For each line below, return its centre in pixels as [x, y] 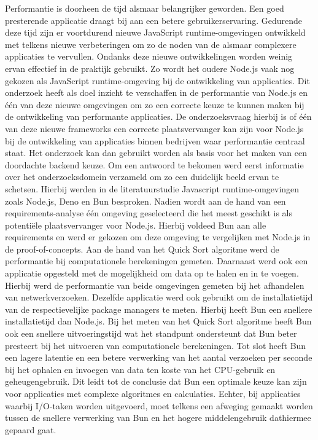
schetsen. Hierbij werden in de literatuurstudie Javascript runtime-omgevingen [152, 188]
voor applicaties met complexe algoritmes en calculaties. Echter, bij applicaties [153, 393]
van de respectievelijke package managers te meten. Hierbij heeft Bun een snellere [159, 309]
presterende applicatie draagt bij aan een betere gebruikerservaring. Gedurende [154, 20]
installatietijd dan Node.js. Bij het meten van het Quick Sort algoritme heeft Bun [158, 321]
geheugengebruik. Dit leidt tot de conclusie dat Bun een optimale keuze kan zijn [156, 381]
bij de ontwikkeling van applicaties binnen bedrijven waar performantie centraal [155, 140]
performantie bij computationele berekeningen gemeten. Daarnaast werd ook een [157, 261]
